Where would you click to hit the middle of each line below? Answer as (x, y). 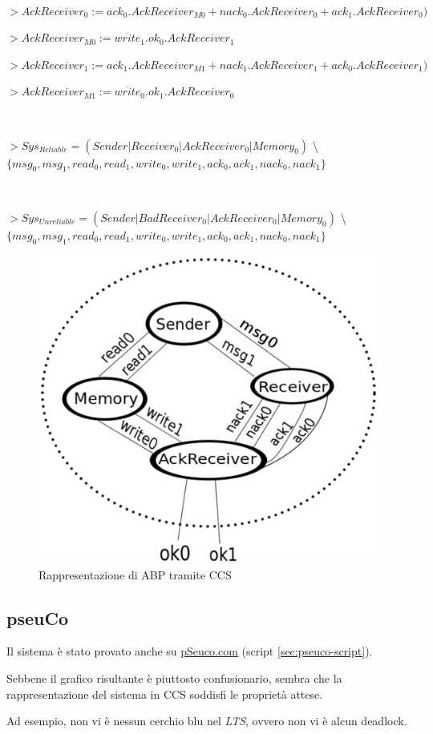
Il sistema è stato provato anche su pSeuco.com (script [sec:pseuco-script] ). (190, 651)
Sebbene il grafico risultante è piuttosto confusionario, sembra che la (174, 678)
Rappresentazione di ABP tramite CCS (135, 574)
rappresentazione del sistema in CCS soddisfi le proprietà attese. (165, 694)
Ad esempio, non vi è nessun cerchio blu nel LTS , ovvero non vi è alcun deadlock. (207, 721)
